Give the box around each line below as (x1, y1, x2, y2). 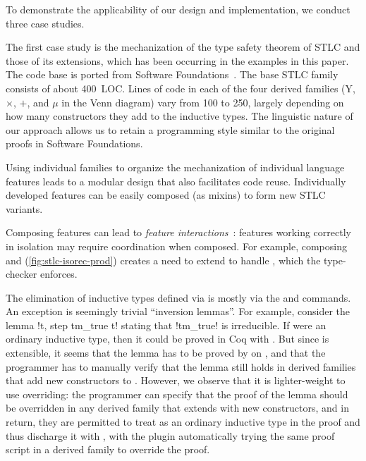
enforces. (40, 266, 78, 281)
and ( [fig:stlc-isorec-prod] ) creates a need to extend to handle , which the (6, 252, 321, 267)
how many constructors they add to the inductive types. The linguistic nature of (6, 109, 353, 123)
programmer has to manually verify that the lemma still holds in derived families (6, 359, 356, 374)
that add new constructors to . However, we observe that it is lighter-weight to (6, 373, 346, 388)
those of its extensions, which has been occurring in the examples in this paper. (6, 53, 349, 68)
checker (6, 266, 37, 281)
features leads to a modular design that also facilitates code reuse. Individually (6, 173, 346, 188)
